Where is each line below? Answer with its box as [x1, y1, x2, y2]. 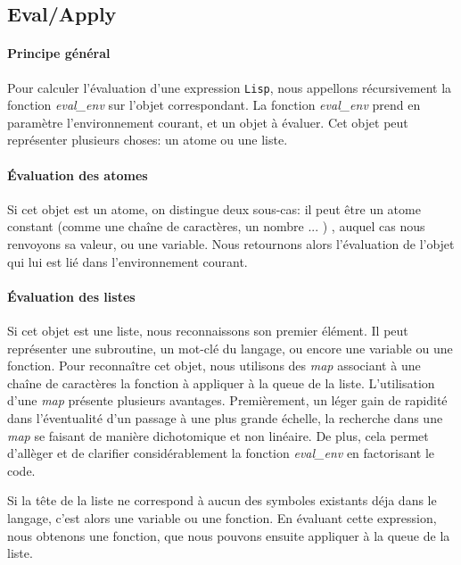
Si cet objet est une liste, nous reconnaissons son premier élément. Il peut [7, 320, 408, 339]
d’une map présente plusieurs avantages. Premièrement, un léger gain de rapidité [7, 391, 448, 410]
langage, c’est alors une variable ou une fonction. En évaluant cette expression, [7, 508, 437, 527]
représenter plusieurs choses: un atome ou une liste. [7, 130, 288, 149]
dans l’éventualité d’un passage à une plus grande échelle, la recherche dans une [7, 408, 443, 427]
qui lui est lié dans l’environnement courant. [7, 252, 248, 270]
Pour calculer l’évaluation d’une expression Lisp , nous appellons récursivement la [7, 78, 452, 96]
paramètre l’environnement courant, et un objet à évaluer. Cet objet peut [7, 112, 408, 131]
